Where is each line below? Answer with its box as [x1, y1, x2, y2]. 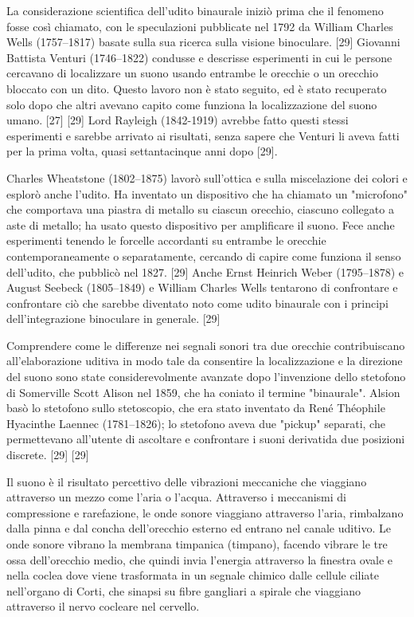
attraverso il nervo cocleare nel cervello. [6, 598, 200, 615]
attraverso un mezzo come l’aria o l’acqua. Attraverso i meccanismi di [6, 489, 346, 505]
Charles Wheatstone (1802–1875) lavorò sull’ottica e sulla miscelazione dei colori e [6, 169, 408, 186]
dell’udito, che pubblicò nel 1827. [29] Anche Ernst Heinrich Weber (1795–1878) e [6, 263, 404, 280]
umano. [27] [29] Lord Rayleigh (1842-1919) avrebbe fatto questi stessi [6, 112, 349, 128]
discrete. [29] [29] [6, 446, 89, 463]
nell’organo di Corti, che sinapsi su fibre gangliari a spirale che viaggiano [6, 582, 361, 599]
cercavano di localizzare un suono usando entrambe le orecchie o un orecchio [6, 65, 378, 81]
